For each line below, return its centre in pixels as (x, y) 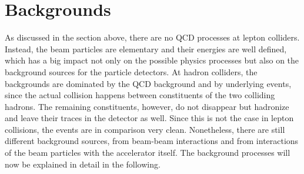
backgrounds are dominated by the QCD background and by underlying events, (148, 83)
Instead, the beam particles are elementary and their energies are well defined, (146, 48)
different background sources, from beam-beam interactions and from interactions (152, 141)
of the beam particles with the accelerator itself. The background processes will (148, 153)
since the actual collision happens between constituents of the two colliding (140, 95)
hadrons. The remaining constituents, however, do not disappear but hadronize (147, 106)
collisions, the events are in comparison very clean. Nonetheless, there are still (145, 129)
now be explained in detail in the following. (83, 164)
